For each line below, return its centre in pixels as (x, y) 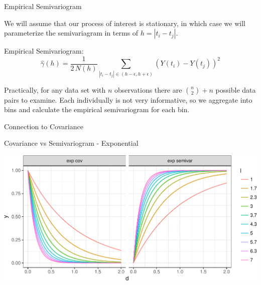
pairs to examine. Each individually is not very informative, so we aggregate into (128, 99)
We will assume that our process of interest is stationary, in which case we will (125, 23)
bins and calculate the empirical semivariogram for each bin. (97, 109)
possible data (236, 89)
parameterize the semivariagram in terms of (71, 33)
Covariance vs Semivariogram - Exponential (71, 143)
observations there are (148, 89)
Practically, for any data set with (55, 89)
